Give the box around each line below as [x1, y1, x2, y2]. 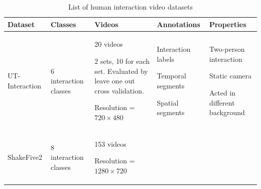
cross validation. [94, 85, 144, 96]
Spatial [157, 97, 179, 108]
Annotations [157, 19, 200, 29]
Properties [209, 19, 246, 29]
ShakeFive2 [8, 152, 43, 162]
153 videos [94, 138, 126, 149]
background [209, 107, 245, 118]
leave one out [94, 75, 135, 86]
